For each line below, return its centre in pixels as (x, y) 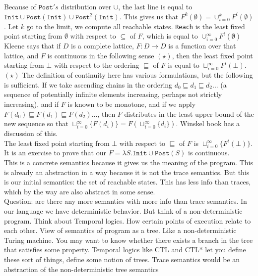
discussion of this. (31, 133)
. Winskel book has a (208, 123)
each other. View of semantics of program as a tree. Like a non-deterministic (120, 230)
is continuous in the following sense (101, 55)
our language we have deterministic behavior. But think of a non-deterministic (123, 211)
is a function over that (202, 46)
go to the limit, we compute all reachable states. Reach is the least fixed (136, 26)
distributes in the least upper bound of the (189, 114)
